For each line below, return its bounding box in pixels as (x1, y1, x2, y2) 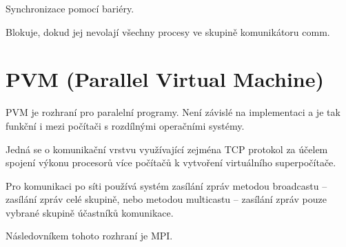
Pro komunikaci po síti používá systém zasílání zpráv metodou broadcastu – (6, 178, 327, 192)
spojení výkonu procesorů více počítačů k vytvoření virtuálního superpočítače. (6, 155, 336, 170)
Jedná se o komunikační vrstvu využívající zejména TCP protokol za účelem (6, 141, 328, 156)
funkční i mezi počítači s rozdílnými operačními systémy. (6, 118, 245, 132)
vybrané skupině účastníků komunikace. (6, 205, 174, 219)
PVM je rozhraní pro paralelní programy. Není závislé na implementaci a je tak (6, 105, 340, 119)
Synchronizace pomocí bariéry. (6, 1, 134, 15)
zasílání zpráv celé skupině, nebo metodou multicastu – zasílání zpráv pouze (6, 192, 327, 206)
